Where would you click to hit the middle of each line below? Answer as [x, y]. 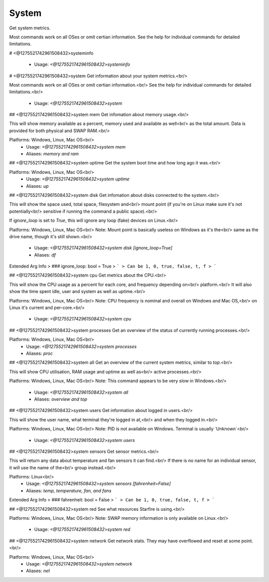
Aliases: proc [40, 353]
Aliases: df [45, 255]
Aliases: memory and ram [53, 154]
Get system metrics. [30, 28]
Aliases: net [38, 571]
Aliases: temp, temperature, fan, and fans [69, 490]
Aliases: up [38, 186]
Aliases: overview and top [61, 399]
